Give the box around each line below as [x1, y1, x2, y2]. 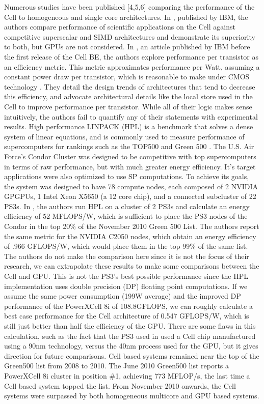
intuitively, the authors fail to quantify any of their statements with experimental [4, 111, 258, 122]
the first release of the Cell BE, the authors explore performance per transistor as [4, 51, 258, 62]
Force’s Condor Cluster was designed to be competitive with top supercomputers [4, 151, 256, 161]
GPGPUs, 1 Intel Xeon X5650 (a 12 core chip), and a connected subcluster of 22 [4, 191, 256, 201]
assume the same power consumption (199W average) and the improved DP [4, 291, 241, 301]
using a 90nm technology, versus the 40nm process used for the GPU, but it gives [4, 340, 258, 351]
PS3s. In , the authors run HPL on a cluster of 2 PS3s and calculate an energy [4, 200, 250, 211]
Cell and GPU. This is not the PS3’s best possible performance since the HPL [4, 271, 249, 281]
